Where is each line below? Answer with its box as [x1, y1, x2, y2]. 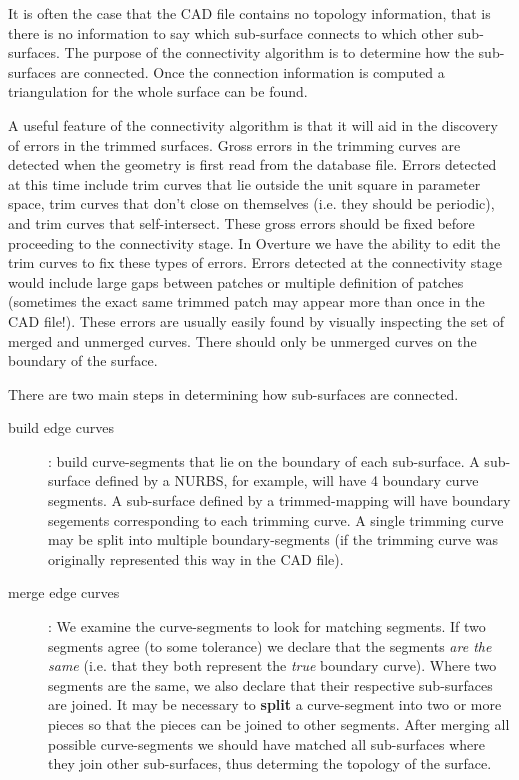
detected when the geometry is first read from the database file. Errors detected [8, 154, 497, 175]
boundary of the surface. [8, 350, 158, 371]
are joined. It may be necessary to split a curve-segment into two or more [48, 694, 502, 715]
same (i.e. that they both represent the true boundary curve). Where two [48, 655, 497, 676]
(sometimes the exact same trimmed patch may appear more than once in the [8, 291, 485, 312]
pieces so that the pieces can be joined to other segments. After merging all [48, 714, 510, 734]
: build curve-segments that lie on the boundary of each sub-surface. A [48, 450, 480, 471]
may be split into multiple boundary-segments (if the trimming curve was [48, 529, 498, 550]
